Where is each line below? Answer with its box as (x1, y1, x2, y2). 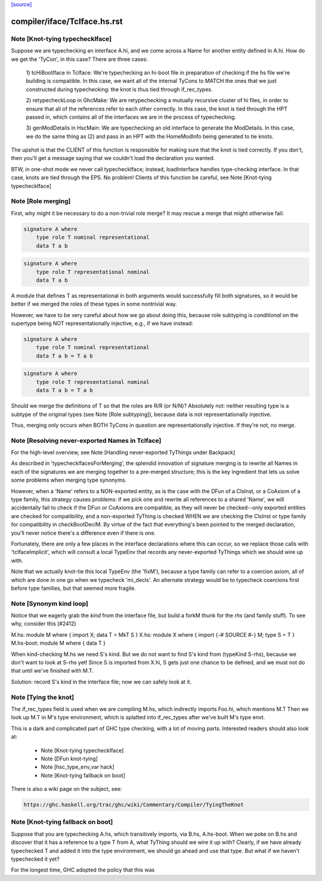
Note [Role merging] (11, 197, 71, 205)
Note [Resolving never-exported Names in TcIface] (11, 436, 162, 445)
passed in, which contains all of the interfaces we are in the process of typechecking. (26, 113, 237, 121)
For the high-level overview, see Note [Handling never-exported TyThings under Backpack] (11, 449, 236, 456)
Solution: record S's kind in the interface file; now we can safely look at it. (11, 678, 192, 685)
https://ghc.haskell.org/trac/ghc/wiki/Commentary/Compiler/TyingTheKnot (23, 802, 244, 808)
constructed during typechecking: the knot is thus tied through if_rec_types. (26, 85, 213, 93)
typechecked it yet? (11, 855, 60, 862)
